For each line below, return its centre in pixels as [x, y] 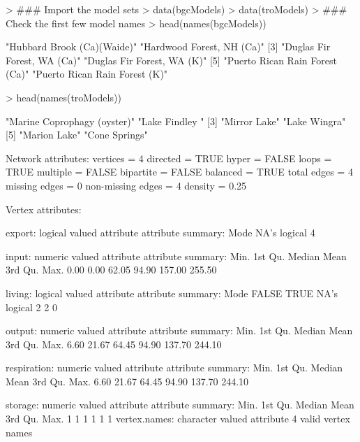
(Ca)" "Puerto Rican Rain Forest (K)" [87, 74]
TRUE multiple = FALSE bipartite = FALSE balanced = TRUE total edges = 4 [179, 172]
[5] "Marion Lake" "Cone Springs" [77, 135]
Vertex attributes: [44, 209]
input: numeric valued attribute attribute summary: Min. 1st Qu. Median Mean [176, 256]
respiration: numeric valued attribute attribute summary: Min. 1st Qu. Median [174, 368]
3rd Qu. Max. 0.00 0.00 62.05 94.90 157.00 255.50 [111, 270]
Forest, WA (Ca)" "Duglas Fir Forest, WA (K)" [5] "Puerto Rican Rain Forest [171, 60]
